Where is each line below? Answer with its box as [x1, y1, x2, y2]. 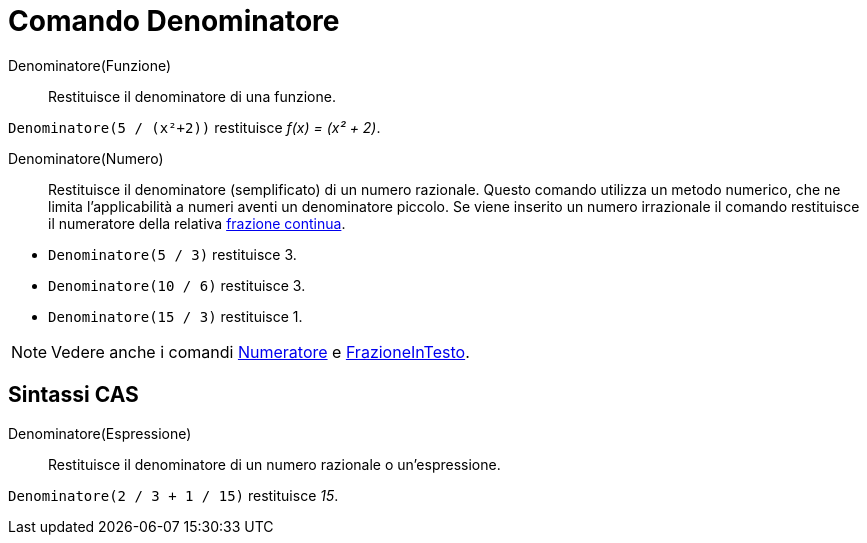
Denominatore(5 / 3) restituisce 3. [48, 245, 297, 263]
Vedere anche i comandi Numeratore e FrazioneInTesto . [51, 341, 470, 362]
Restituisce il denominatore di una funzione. [48, 87, 336, 105]
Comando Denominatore [8, 4, 340, 38]
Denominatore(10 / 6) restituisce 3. [48, 276, 306, 294]
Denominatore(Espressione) [8, 424, 192, 442]
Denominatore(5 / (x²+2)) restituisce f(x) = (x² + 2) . [8, 118, 381, 136]
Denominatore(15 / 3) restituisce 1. [48, 307, 303, 325]
